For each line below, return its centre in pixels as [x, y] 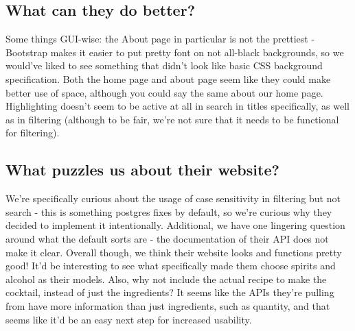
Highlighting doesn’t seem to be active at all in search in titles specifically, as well [177, 106]
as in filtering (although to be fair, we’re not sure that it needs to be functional [172, 119]
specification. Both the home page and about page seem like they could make [168, 78]
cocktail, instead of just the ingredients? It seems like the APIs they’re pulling [170, 292]
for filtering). [33, 133]
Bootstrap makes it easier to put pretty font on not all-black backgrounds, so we [175, 52]
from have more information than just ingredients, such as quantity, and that [168, 305]
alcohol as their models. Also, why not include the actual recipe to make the [166, 279]
